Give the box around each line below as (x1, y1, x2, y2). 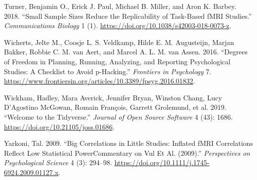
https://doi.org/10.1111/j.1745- (114, 157, 210, 168)
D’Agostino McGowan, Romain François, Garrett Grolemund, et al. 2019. (4, 102, 226, 112)
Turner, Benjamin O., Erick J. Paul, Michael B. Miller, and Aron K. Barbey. (4, 1, 237, 11)
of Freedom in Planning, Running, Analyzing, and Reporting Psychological (4, 56, 231, 66)
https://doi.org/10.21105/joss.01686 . (4, 121, 115, 132)
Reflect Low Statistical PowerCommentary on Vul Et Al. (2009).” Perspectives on (4, 147, 250, 158)
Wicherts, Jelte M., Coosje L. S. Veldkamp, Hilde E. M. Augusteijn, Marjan (4, 37, 234, 47)
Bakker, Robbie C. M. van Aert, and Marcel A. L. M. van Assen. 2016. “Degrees (4, 46, 248, 57)
